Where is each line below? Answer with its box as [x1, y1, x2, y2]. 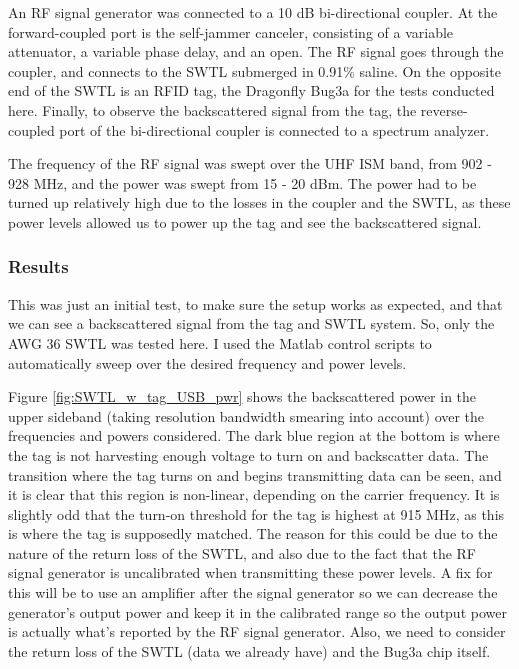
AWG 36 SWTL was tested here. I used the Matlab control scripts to [8, 332, 432, 353]
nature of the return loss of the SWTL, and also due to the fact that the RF [8, 542, 476, 563]
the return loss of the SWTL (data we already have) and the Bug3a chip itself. [8, 640, 491, 661]
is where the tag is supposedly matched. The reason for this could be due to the [8, 523, 498, 544]
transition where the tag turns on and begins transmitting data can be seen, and [8, 464, 502, 485]
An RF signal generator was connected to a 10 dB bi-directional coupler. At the [8, 2, 498, 22]
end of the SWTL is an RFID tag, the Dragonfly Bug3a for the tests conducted [8, 80, 495, 101]
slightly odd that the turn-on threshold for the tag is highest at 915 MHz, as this [8, 503, 505, 524]
